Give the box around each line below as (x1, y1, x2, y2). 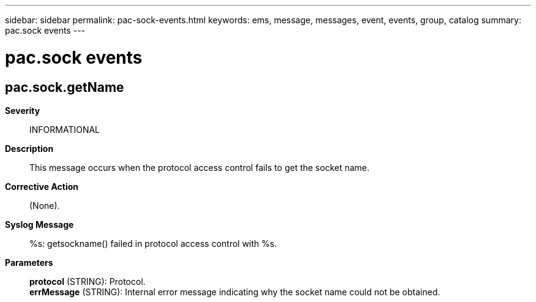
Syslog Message (5, 219, 74, 230)
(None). (29, 200, 60, 211)
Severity (5, 105, 40, 116)
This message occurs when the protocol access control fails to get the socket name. (29, 162, 370, 173)
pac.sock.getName (5, 79, 124, 95)
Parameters (5, 257, 53, 268)
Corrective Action (5, 181, 78, 192)
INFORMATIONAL (29, 124, 100, 135)
